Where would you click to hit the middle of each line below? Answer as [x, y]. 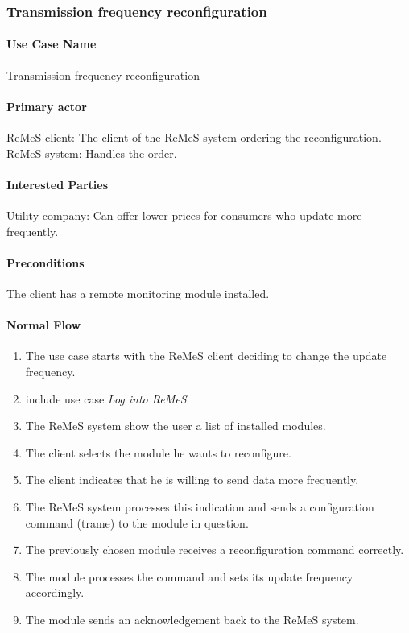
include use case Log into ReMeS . [107, 398]
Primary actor [47, 106]
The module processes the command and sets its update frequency [189, 576]
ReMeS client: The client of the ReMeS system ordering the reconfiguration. [194, 137]
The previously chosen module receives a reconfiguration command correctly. [215, 550]
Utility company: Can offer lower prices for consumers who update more [184, 215]
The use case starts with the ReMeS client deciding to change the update [206, 356]
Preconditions [45, 262]
